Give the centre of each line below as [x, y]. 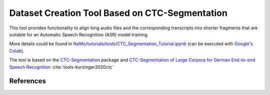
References [27, 81]
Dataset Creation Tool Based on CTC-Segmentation [118, 13]
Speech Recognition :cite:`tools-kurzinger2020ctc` [61, 67]
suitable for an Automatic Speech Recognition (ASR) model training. [79, 34]
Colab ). [17, 51]
